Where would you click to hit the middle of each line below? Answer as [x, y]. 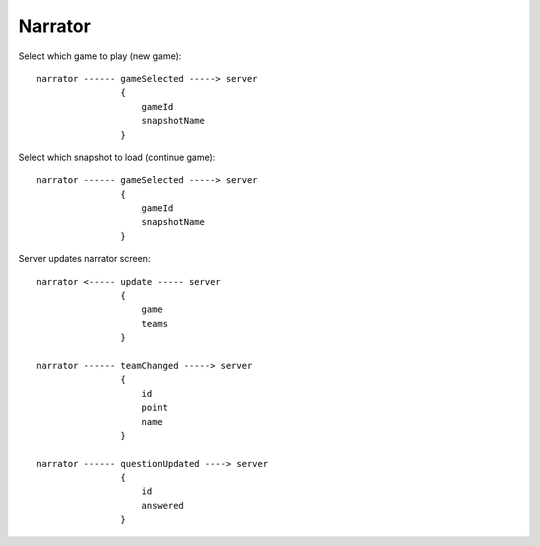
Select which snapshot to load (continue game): [117, 157]
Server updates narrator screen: [84, 259]
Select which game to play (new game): [100, 56]
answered [163, 505]
